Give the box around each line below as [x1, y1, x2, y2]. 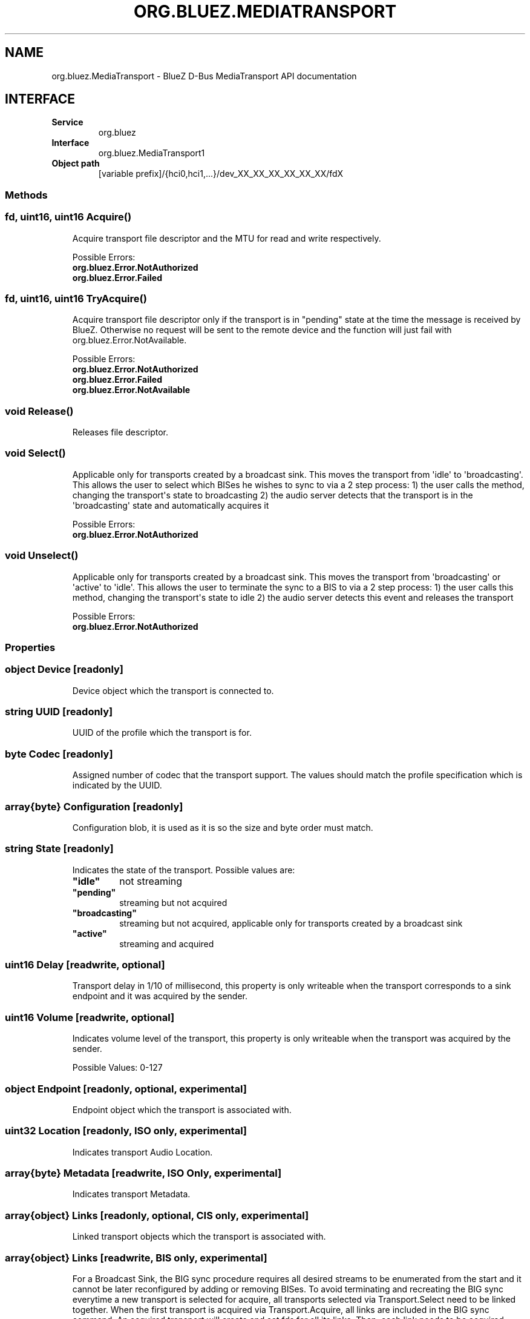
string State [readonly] [5, 842, 114, 855]
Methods [5, 188, 48, 201]
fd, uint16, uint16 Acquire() [5, 211, 132, 223]
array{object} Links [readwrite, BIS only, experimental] [5, 1251, 267, 1264]
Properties [5, 641, 56, 653]
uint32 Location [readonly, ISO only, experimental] [5, 1125, 247, 1137]
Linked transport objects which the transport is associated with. [72, 1231, 326, 1242]
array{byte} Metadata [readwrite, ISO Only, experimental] [5, 1167, 282, 1180]
